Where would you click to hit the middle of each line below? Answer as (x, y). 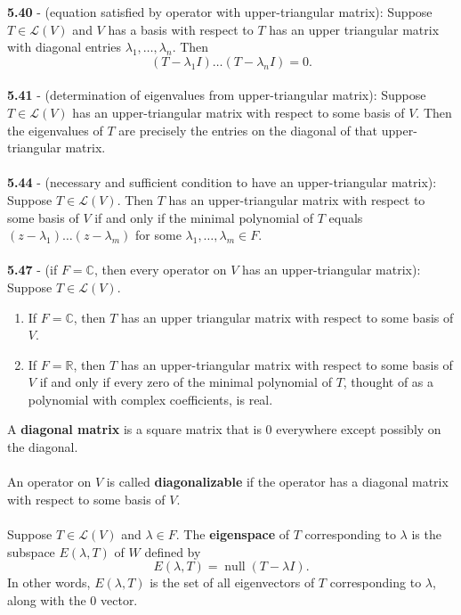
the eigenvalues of (55, 130)
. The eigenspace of (232, 534)
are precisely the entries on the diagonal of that (248, 130)
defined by (173, 551)
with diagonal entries (65, 47)
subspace (31, 551)
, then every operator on (160, 270)
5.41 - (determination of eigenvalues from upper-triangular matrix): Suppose (217, 95)
